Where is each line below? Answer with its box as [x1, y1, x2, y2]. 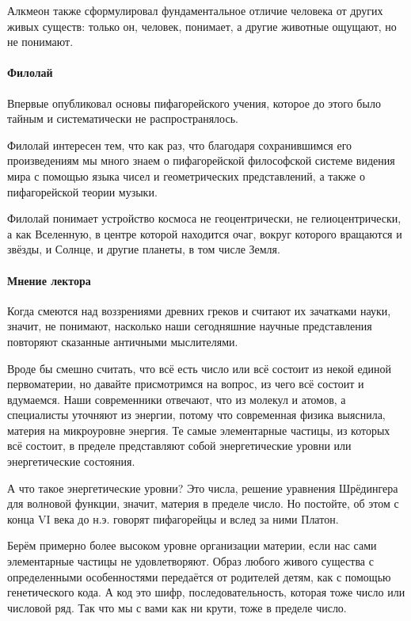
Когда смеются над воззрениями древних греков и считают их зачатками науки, [7, 302, 391, 318]
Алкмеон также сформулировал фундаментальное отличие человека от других [7, 2, 383, 18]
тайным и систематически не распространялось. [7, 110, 238, 127]
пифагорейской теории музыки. [7, 183, 158, 200]
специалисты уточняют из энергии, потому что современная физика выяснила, [7, 406, 386, 423]
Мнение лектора [7, 272, 91, 288]
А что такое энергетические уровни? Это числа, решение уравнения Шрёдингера [7, 479, 398, 496]
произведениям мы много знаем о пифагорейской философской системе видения [7, 152, 395, 169]
